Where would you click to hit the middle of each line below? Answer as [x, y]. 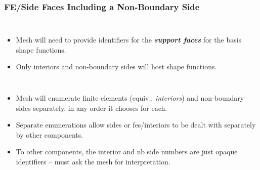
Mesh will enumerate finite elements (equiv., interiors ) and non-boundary [130, 98]
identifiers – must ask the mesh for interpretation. [93, 161]
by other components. [50, 134]
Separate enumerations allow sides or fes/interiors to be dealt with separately [136, 125]
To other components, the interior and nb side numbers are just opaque [127, 152]
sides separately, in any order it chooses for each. [92, 108]
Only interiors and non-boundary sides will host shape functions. [116, 67]
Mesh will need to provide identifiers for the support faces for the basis [129, 40]
